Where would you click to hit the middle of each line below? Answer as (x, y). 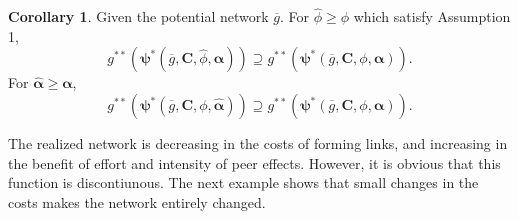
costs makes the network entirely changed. (137, 201)
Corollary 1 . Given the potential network (138, 16)
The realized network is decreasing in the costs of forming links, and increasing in (258, 143)
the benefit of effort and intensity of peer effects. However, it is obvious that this (254, 162)
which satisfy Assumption (432, 16)
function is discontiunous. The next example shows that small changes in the (243, 182)
